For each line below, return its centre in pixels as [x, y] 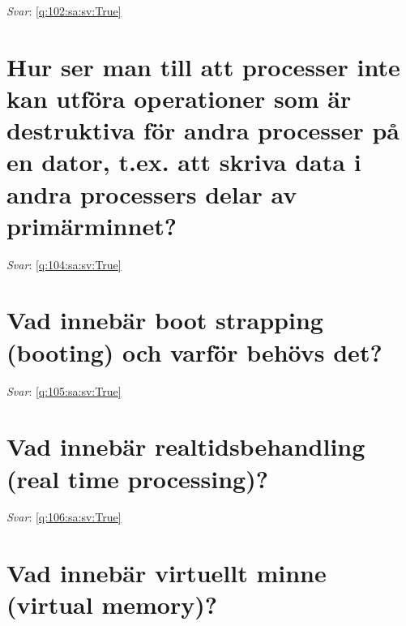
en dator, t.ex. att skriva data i [184, 162]
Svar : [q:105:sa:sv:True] [64, 390]
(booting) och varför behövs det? [194, 352]
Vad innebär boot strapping [165, 320]
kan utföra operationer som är [179, 98]
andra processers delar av [152, 193]
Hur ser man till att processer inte [203, 66]
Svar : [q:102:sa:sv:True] [64, 11]
